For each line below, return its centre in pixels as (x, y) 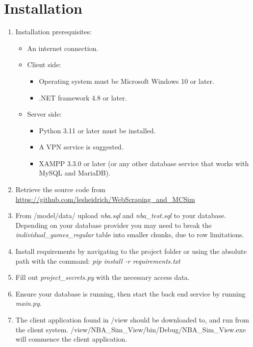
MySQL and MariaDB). (75, 173)
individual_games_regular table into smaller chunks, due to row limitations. (130, 235)
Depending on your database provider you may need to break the (114, 225)
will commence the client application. (71, 339)
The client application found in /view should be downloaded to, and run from (132, 320)
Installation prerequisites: (53, 32)
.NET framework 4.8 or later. (83, 97)
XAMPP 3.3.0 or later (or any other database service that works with (144, 163)
